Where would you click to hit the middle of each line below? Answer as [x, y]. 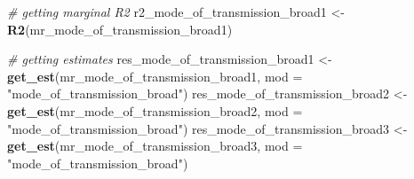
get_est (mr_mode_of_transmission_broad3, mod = [155, 146]
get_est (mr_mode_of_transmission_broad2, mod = [155, 110]
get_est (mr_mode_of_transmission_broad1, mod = [155, 76]
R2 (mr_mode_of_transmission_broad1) [120, 29]
